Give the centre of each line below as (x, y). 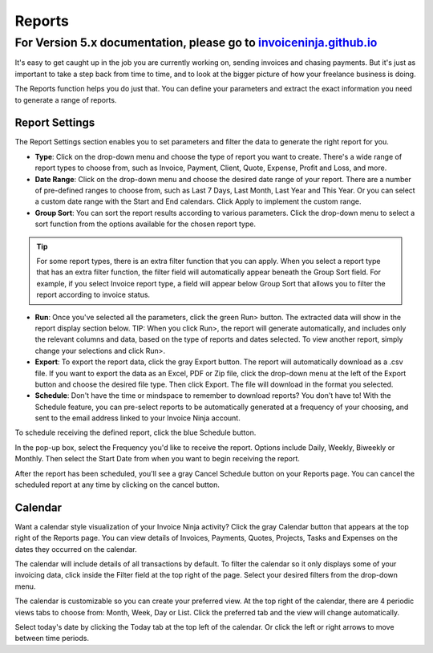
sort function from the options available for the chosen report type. (146, 224)
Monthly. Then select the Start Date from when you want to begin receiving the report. (158, 459)
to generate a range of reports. (66, 99)
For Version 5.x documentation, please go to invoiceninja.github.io (196, 43)
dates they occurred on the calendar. (76, 549)
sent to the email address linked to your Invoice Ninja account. (138, 418)
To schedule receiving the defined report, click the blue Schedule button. (136, 432)
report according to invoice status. (93, 295)
